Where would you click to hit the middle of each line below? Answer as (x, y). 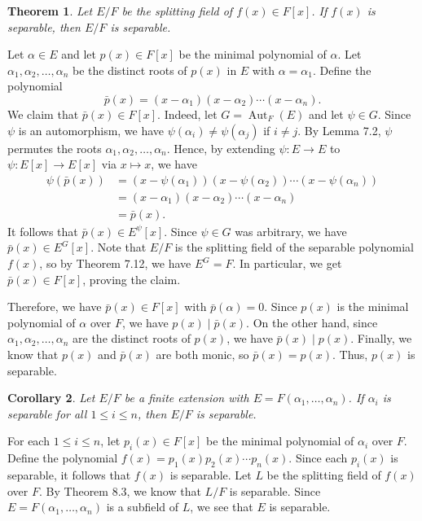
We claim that (43, 114)
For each (29, 441)
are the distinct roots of (132, 338)
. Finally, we (381, 338)
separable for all (47, 413)
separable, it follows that (69, 474)
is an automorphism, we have (91, 130)
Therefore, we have (55, 306)
